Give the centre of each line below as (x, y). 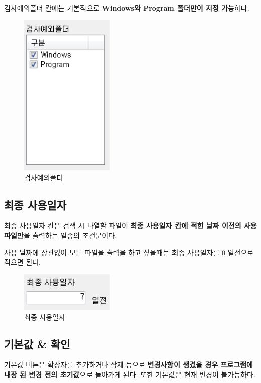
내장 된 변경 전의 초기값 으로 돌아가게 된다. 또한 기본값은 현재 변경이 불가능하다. (130, 374)
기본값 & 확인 (37, 344)
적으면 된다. (22, 262)
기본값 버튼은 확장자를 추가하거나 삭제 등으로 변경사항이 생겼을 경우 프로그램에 (128, 365)
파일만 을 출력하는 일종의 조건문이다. (60, 235)
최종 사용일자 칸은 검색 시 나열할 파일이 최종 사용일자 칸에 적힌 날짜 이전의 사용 (130, 225)
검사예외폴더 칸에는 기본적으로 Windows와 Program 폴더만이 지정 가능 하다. (127, 8)
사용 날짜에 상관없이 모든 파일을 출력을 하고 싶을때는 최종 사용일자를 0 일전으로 (129, 252)
